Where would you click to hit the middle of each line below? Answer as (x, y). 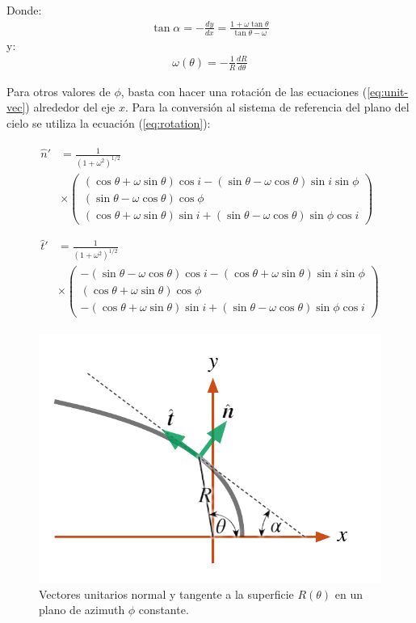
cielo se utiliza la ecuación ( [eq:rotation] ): (109, 122)
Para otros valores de (59, 91)
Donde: (24, 10)
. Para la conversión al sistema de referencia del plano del (267, 107)
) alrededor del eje (70, 107)
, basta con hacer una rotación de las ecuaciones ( (244, 91)
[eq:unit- (388, 91)
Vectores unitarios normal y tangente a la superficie (166, 594)
